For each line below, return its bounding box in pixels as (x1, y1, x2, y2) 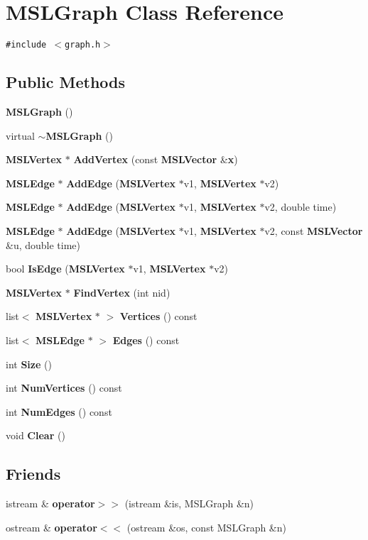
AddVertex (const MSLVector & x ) (73, 152, 238, 167)
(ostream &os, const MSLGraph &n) (126, 519, 286, 534)
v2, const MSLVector (264, 223, 363, 238)
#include (6, 40, 47, 50)
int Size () (6, 356, 52, 371)
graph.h (65, 40, 101, 50)
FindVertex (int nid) (73, 285, 171, 299)
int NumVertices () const (6, 380, 122, 395)
